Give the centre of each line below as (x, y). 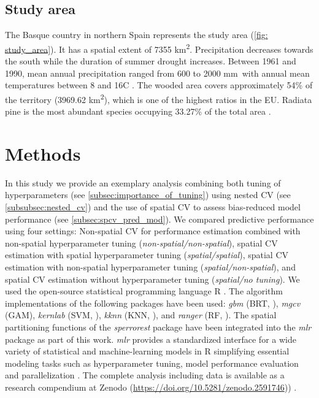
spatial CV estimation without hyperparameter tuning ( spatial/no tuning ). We (152, 279)
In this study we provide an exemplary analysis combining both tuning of (143, 182)
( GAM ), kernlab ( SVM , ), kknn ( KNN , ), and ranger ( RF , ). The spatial (141, 315)
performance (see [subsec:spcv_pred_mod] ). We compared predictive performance (159, 219)
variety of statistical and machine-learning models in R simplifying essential (147, 351)
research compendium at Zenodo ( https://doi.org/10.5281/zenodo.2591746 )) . (151, 387)
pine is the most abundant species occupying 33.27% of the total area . (138, 111)
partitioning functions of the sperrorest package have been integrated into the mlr (158, 327)
